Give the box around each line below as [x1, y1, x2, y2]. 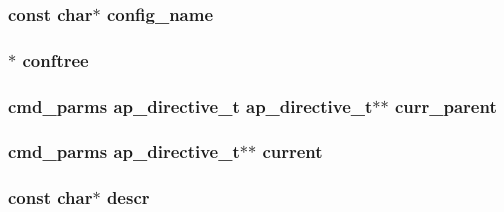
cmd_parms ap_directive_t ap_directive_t [8, 93, 373, 118]
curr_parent [394, 93, 497, 118]
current [262, 139, 323, 164]
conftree [22, 47, 89, 72]
